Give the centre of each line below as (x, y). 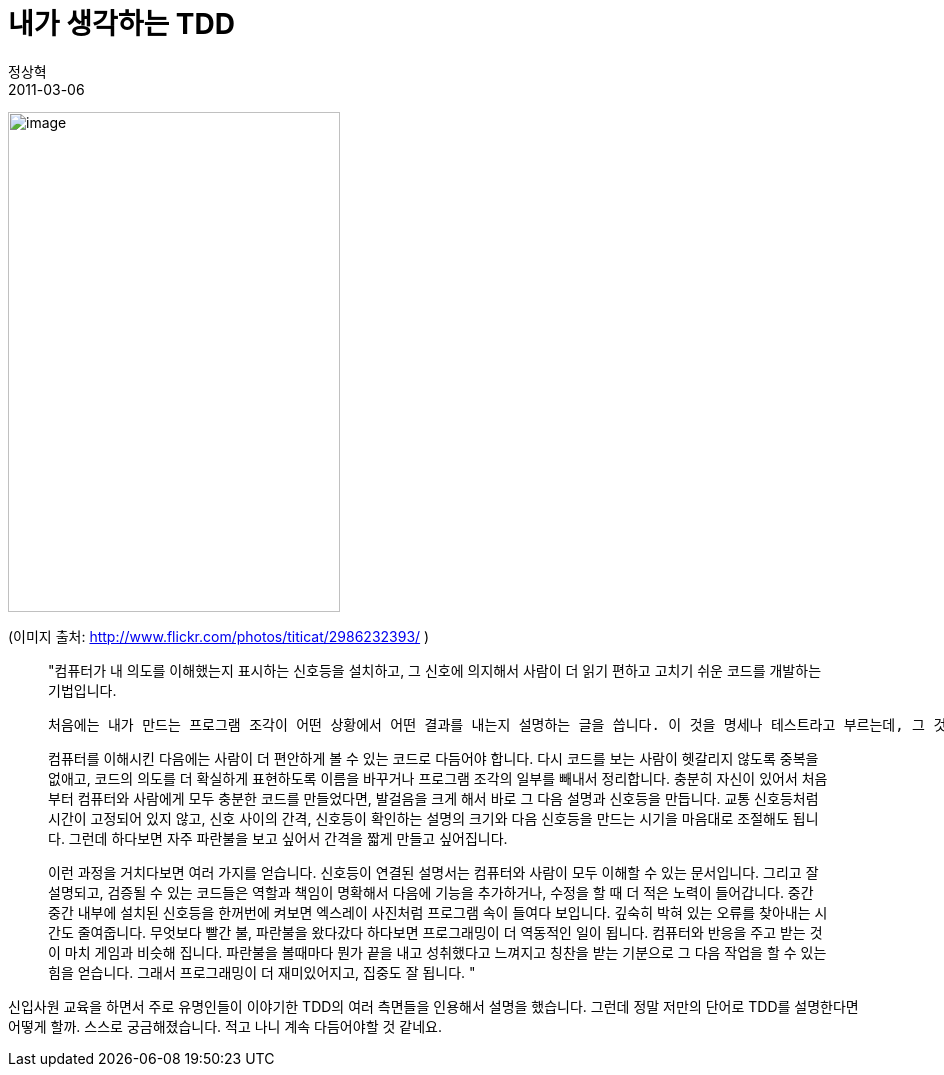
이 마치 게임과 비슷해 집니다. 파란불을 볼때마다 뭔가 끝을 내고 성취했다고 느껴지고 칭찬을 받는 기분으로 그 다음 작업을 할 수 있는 (437, 952)
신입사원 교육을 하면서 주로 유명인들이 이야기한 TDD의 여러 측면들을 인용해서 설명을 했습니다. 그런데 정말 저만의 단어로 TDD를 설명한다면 (433, 1006)
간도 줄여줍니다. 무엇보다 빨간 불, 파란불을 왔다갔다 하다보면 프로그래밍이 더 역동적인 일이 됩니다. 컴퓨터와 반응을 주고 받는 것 (435, 932)
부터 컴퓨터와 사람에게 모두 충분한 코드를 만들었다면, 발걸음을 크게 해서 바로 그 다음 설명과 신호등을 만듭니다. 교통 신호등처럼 (433, 798)
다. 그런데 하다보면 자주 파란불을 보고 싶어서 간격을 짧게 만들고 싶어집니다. (278, 838)
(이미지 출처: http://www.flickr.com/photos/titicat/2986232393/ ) (219, 636)
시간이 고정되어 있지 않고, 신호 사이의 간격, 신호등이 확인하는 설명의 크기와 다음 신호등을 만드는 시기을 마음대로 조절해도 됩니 (433, 818)
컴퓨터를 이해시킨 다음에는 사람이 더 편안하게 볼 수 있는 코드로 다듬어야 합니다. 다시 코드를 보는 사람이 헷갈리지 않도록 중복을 (433, 758)
